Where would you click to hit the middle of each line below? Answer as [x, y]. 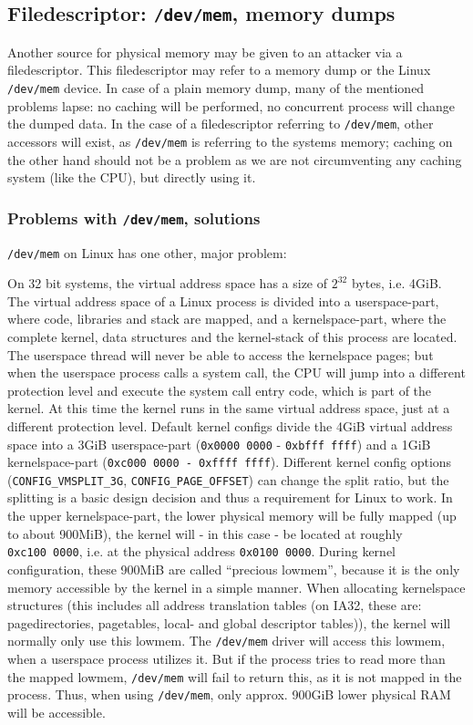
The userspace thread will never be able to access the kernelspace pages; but [221, 354]
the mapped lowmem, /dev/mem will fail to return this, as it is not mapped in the [235, 676]
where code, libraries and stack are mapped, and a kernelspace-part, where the [227, 319]
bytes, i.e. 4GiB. [396, 283]
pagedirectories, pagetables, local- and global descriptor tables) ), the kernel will [229, 622]
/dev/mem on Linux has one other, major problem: [147, 252]
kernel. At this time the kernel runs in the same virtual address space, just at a [229, 408]
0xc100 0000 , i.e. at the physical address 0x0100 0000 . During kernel [202, 551]
